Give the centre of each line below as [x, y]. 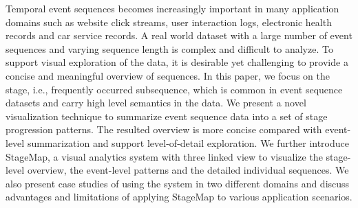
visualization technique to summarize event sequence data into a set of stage [167, 116]
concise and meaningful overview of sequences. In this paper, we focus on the [168, 75]
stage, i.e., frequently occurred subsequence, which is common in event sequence [174, 89]
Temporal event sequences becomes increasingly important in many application [172, 8]
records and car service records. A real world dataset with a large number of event [179, 35]
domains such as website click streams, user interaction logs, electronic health [169, 22]
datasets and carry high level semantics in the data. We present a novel [156, 103]
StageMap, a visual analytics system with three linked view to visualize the [164, 156]
